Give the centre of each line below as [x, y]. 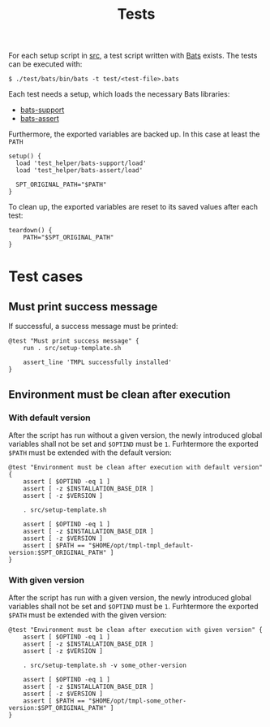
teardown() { [30, 231]
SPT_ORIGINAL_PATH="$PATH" [61, 185]
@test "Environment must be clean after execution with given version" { [136, 630]
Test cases [46, 277]
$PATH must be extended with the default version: [90, 452]
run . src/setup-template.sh [72, 348]
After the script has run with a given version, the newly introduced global [130, 598]
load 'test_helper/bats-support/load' [81, 163]
